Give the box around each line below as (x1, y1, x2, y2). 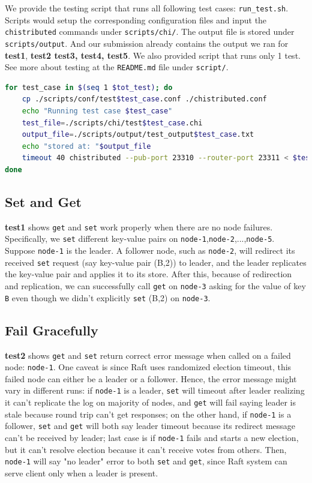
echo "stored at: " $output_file (22, 142, 151, 151)
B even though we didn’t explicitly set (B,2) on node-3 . (5, 291, 211, 304)
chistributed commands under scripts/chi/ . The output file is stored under (5, 25, 295, 38)
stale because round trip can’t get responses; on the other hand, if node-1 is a (5, 407, 292, 420)
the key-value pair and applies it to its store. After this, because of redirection (5, 268, 292, 280)
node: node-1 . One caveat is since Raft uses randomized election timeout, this (5, 361, 292, 373)
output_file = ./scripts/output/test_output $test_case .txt (22, 130, 254, 139)
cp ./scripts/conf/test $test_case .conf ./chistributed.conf (22, 95, 267, 104)
